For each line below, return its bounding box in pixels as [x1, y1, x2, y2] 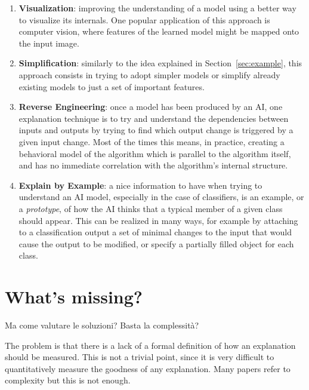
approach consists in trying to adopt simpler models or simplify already [18, 68, 280, 81]
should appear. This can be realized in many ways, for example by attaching [18, 214, 298, 226]
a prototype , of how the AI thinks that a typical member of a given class [18, 202, 283, 214]
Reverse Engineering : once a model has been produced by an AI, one [18, 100, 283, 113]
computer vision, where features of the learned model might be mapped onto [18, 25, 299, 38]
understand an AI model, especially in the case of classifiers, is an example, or [18, 191, 304, 203]
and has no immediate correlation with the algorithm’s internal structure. [18, 159, 288, 171]
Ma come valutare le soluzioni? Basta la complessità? [5, 319, 199, 331]
